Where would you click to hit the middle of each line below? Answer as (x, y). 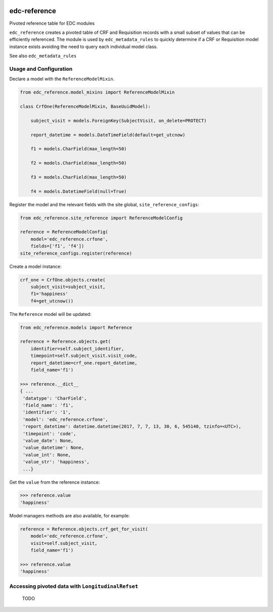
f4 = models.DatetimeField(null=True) (79, 191)
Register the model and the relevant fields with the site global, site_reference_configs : (104, 204)
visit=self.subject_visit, (64, 543)
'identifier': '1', (47, 412)
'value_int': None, (47, 455)
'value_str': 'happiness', (56, 462)
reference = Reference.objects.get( (65, 342)
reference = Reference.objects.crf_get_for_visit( (84, 529)
